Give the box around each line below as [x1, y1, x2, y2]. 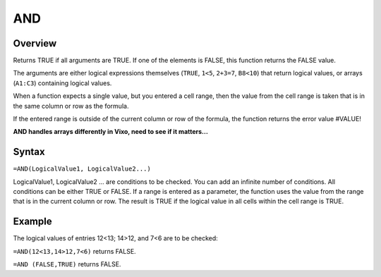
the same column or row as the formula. [13, 101, 129, 110]
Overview [13, 37, 57, 49]
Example [13, 216, 52, 228]
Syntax [13, 146, 45, 158]
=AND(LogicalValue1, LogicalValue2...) [13, 165, 151, 173]
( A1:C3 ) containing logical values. [13, 78, 112, 87]
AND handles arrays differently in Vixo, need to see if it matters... [13, 128, 208, 136]
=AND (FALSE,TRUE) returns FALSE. [13, 260, 121, 269]
